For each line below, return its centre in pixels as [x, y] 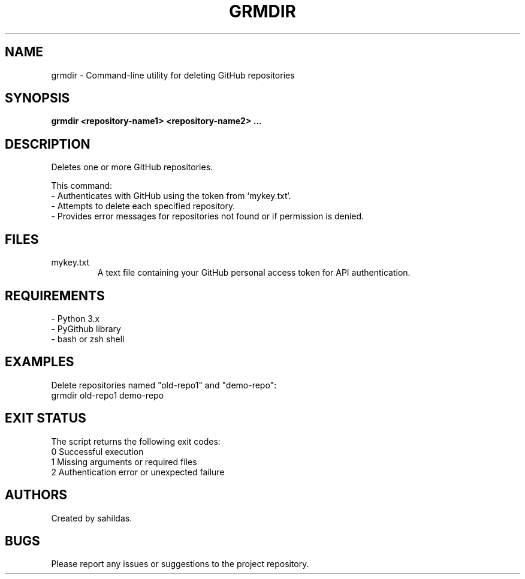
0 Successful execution [97, 451]
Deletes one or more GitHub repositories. [132, 167]
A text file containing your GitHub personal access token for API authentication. [254, 273]
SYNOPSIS [37, 98]
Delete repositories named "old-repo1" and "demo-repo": [164, 385]
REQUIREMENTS [55, 295]
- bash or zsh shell [88, 339]
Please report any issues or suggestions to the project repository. [180, 564]
